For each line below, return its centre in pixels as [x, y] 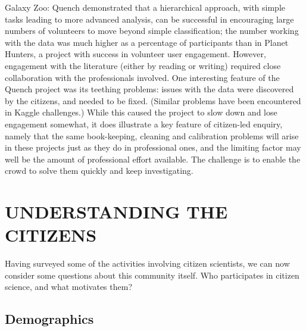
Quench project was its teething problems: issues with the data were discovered [149, 89]
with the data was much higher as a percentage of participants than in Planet [147, 42]
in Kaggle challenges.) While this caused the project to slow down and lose [141, 112]
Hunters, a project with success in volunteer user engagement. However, [135, 54]
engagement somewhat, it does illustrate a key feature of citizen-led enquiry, [144, 124]
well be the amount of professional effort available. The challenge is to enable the [153, 159]
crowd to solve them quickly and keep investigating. [99, 171]
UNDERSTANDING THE [116, 212]
